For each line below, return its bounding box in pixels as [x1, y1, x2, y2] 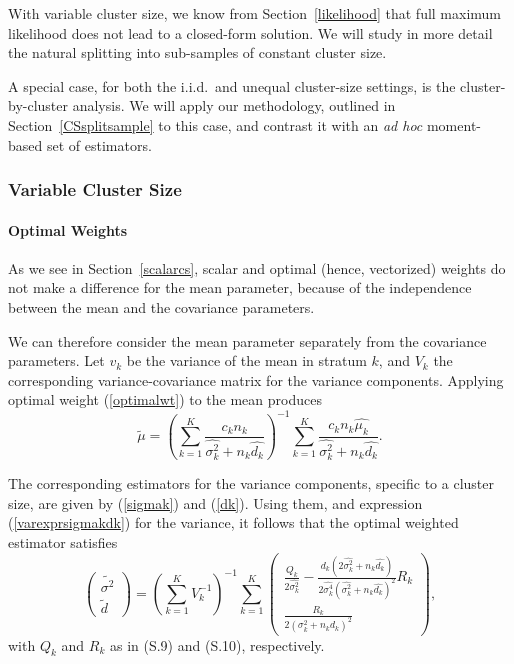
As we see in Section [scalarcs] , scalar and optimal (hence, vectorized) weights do [8, 257, 506, 278]
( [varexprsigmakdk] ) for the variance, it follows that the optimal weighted [8, 512, 459, 533]
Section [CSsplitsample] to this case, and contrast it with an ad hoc [8, 114, 423, 135]
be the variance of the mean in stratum [126, 350, 367, 371]
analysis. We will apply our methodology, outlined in [72, 95, 396, 116]
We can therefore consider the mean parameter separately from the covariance [8, 330, 487, 351]
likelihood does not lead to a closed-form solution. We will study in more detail [8, 22, 493, 43]
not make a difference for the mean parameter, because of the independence [8, 277, 472, 298]
